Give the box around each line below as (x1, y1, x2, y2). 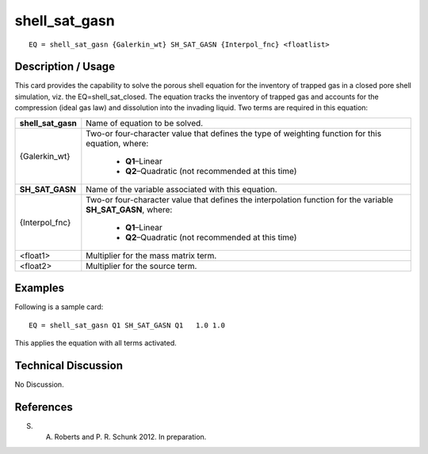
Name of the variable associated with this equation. (86, 183, 277, 195)
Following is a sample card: (14, 302, 104, 312)
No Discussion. (14, 380, 64, 389)
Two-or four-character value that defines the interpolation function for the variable (86, 194, 394, 205)
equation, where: (86, 138, 149, 149)
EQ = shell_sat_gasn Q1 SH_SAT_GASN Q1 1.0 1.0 (29, 320, 226, 330)
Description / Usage (14, 60, 115, 74)
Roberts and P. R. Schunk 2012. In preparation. (54, 432, 207, 442)
